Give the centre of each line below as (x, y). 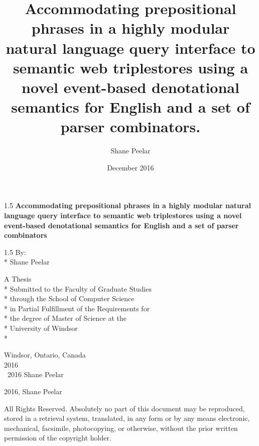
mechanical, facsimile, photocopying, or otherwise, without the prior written (121, 428)
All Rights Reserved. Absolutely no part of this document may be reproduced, (124, 408)
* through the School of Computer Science (69, 298)
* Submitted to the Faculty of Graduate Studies (78, 288)
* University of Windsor (41, 328)
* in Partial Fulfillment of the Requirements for (77, 308)
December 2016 (131, 167)
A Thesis (18, 279)
